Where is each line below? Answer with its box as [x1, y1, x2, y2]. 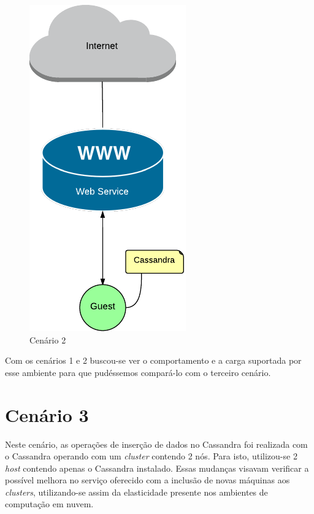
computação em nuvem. [5, 497, 94, 510]
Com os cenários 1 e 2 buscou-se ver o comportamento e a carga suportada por [5, 354, 302, 367]
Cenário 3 [5, 402, 89, 427]
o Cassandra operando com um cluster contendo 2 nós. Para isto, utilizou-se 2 [5, 450, 297, 462]
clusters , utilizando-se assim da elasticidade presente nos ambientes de [5, 485, 268, 498]
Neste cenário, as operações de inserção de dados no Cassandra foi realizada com [5, 437, 308, 450]
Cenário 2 [29, 333, 66, 346]
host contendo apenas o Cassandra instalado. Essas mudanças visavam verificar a [5, 461, 309, 474]
